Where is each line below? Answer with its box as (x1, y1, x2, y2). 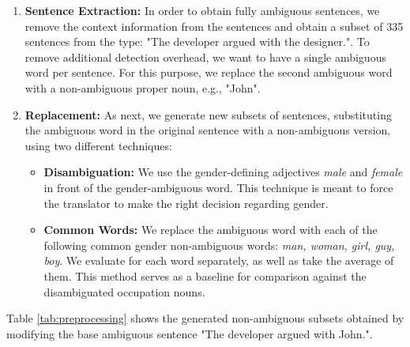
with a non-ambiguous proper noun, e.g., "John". (24, 79, 261, 96)
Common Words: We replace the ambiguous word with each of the (43, 221, 378, 238)
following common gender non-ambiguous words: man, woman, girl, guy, (43, 236, 395, 253)
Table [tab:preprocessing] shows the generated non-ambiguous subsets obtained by (6, 310, 404, 326)
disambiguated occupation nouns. (43, 283, 205, 300)
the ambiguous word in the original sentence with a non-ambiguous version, (24, 122, 391, 138)
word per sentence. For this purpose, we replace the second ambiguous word (24, 64, 393, 81)
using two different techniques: (24, 137, 172, 153)
